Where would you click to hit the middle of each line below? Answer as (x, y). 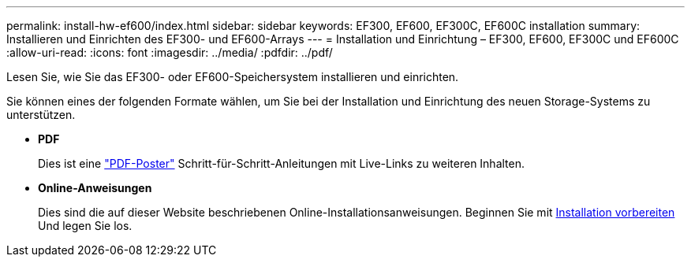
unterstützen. (41, 115)
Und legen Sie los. (85, 226)
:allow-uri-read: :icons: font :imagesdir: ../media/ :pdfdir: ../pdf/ (170, 52)
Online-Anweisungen (95, 188)
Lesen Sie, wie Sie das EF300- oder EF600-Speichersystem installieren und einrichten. (233, 77)
